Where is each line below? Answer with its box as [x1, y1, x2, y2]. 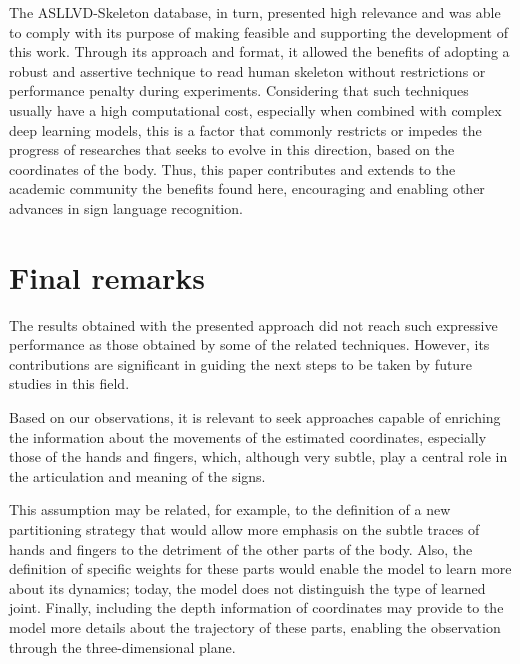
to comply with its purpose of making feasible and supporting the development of [9, 21, 508, 42]
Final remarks [9, 256, 205, 297]
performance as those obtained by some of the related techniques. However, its [9, 334, 490, 355]
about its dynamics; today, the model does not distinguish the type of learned [9, 577, 486, 598]
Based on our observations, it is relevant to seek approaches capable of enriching [9, 407, 501, 428]
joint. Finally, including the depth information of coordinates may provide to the [9, 597, 504, 618]
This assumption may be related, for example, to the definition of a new [9, 499, 451, 520]
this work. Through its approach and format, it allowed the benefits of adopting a [9, 41, 510, 62]
